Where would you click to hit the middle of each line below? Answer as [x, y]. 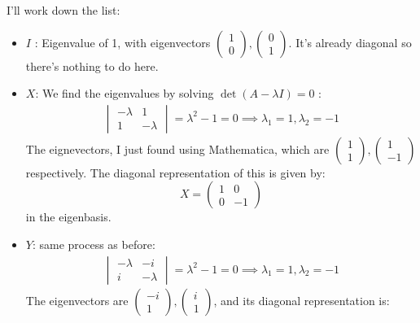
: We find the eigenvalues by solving [125, 93]
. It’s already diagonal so [350, 42]
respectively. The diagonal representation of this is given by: [175, 172]
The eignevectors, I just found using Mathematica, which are [177, 148]
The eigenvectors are [77, 300]
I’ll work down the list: [63, 10]
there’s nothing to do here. [92, 65]
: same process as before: [94, 244]
